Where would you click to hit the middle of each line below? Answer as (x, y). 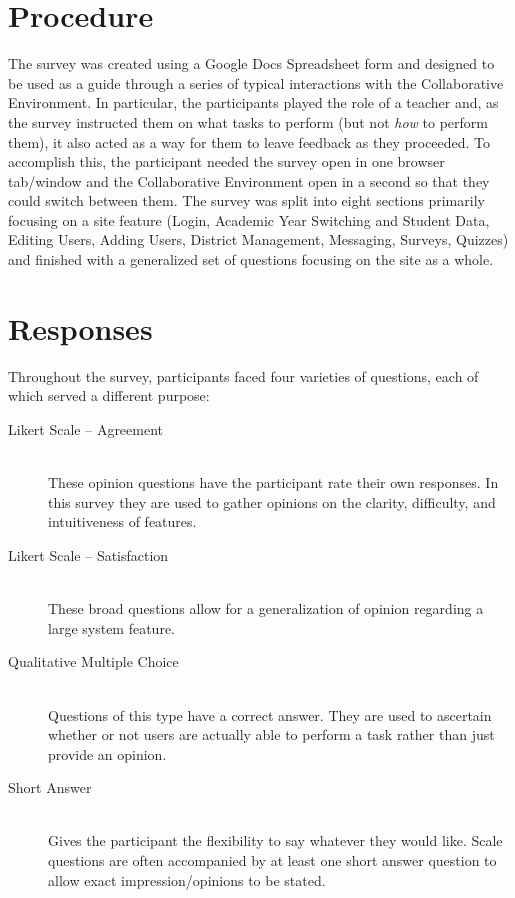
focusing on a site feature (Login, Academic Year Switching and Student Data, (249, 219)
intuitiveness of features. (122, 521)
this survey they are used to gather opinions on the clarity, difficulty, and (272, 501)
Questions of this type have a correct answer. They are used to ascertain (270, 714)
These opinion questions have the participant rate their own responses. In (273, 482)
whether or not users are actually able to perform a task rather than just (271, 734)
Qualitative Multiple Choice (93, 661)
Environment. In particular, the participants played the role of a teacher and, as (253, 102)
